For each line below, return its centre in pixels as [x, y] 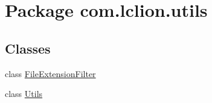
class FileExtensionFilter [50, 73]
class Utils [24, 94]
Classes [28, 48]
